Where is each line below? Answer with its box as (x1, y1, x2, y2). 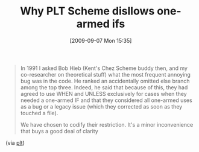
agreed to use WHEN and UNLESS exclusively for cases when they (20, 90, 188, 97)
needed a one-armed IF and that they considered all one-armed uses (20, 97, 192, 104)
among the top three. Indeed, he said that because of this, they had (20, 83, 188, 91)
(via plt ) (5, 139, 25, 146)
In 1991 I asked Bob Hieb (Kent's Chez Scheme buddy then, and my (20, 65, 188, 72)
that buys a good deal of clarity (20, 127, 99, 135)
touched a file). (20, 109, 58, 116)
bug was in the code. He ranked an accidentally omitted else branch (20, 77, 190, 84)
